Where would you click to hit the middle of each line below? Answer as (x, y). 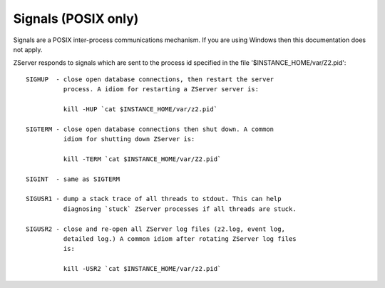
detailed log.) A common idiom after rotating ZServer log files (180, 238)
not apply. (28, 49)
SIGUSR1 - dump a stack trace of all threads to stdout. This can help (154, 199)
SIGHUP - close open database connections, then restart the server (150, 79)
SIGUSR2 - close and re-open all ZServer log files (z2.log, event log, (155, 229)
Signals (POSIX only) (76, 19)
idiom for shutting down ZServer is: (129, 139)
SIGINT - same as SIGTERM (73, 179)
